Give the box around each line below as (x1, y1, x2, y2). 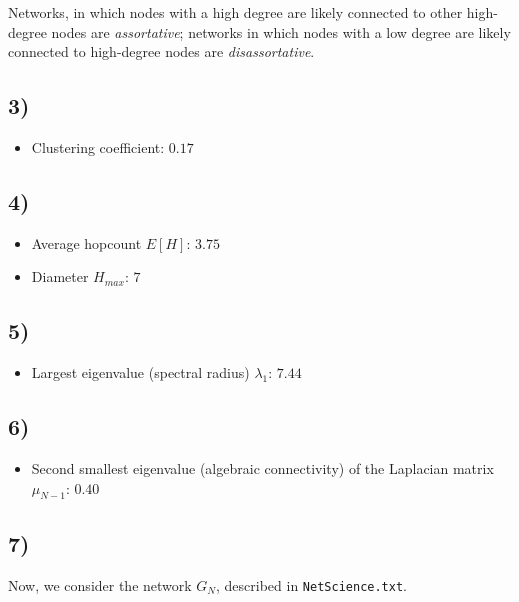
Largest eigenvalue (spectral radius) (31, 362, 250, 383)
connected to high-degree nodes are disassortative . (8, 41, 315, 62)
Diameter (31, 266, 89, 287)
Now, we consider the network (8, 574, 192, 595)
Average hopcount (31, 232, 142, 253)
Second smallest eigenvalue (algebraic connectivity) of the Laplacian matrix (31, 457, 494, 478)
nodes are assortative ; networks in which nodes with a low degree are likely (51, 21, 511, 42)
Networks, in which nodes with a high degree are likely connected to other (8, 2, 463, 22)
